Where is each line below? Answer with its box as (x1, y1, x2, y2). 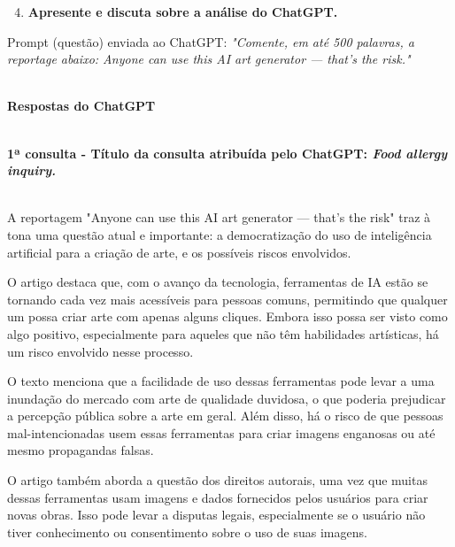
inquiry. (7, 161, 57, 180)
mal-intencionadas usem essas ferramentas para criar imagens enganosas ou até (7, 423, 436, 442)
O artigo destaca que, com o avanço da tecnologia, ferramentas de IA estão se (7, 273, 428, 291)
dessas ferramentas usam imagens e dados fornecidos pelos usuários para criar (7, 488, 428, 506)
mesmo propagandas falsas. (7, 441, 154, 459)
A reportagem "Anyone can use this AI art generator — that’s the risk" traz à (7, 208, 431, 227)
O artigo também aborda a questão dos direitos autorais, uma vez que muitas (7, 471, 428, 489)
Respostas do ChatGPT (7, 96, 156, 115)
